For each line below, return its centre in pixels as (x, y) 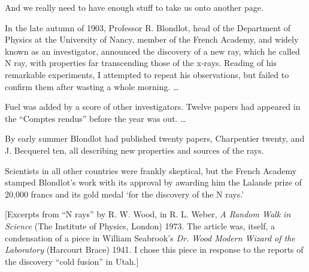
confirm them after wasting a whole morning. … (92, 86)
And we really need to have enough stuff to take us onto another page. (134, 7)
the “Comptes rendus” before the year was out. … (96, 118)
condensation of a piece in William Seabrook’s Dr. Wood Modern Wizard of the (150, 237)
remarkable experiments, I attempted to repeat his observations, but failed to (147, 74)
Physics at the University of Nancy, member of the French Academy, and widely (152, 39)
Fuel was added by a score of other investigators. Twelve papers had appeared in (153, 107)
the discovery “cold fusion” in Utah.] (72, 261)
